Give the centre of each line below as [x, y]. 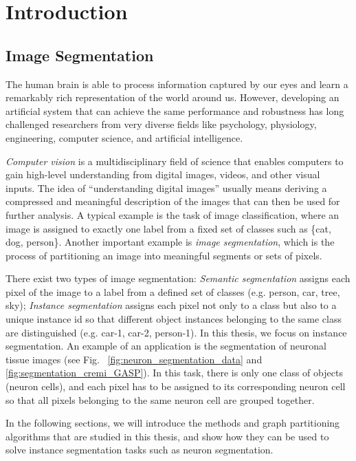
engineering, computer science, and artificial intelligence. [124, 137]
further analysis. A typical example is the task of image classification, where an [173, 214]
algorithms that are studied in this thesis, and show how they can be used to [167, 436]
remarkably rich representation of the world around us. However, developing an [173, 97]
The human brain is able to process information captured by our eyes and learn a [177, 84]
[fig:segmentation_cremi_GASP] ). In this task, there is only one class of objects [174, 373]
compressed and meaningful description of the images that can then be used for [173, 201]
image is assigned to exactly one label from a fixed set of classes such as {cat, [168, 228]
